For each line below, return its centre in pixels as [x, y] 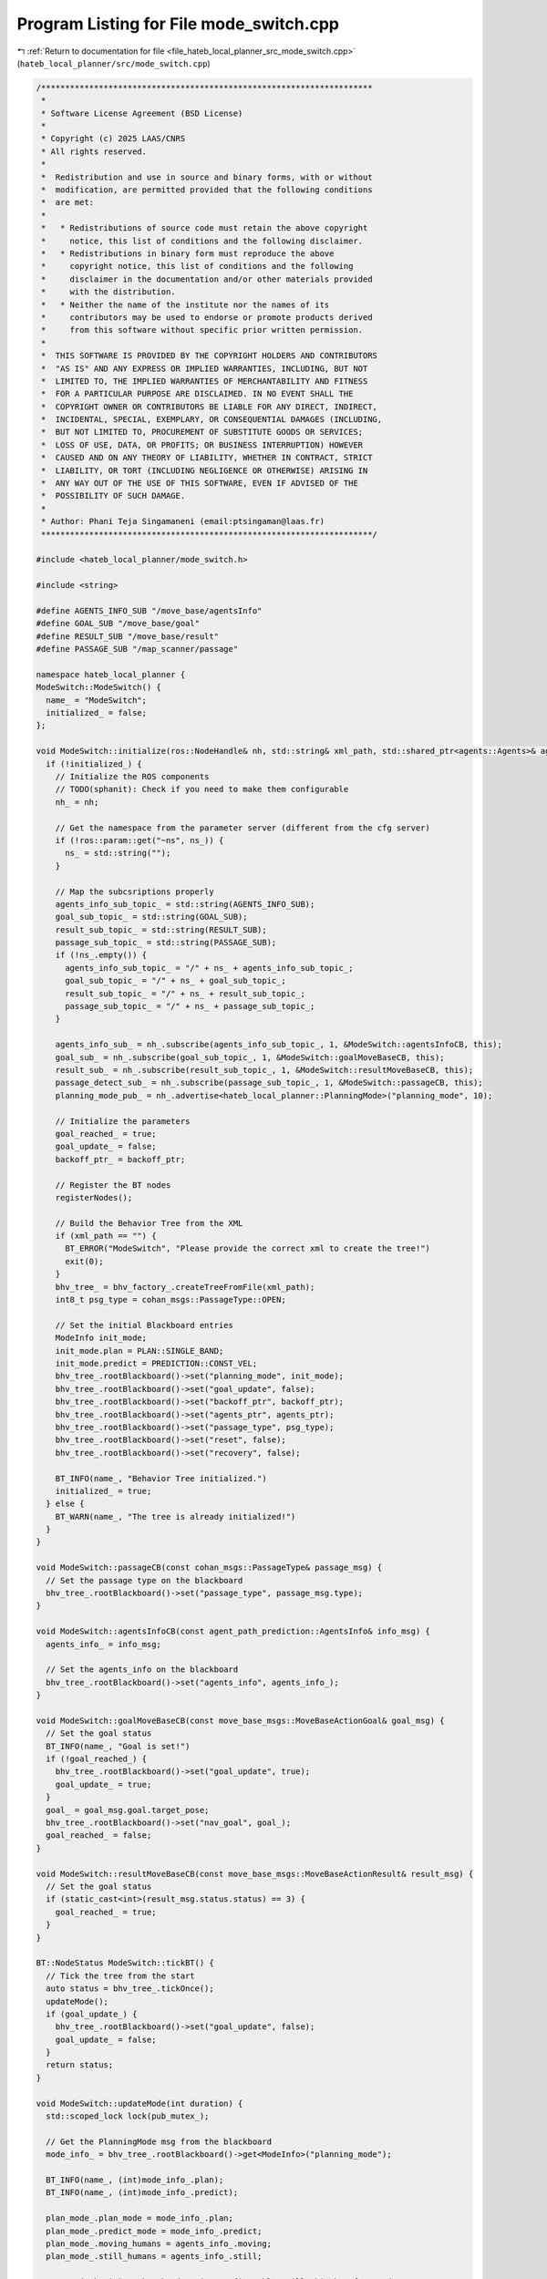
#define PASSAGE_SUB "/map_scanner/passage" [137, 649]
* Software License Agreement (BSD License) [142, 113]
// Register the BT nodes [113, 1185]
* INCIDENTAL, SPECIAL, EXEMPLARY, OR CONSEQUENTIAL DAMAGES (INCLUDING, [212, 420]
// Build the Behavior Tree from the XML [149, 1223]
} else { [65, 1504]
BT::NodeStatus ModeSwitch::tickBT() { [125, 1963]
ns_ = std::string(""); [118, 853]
